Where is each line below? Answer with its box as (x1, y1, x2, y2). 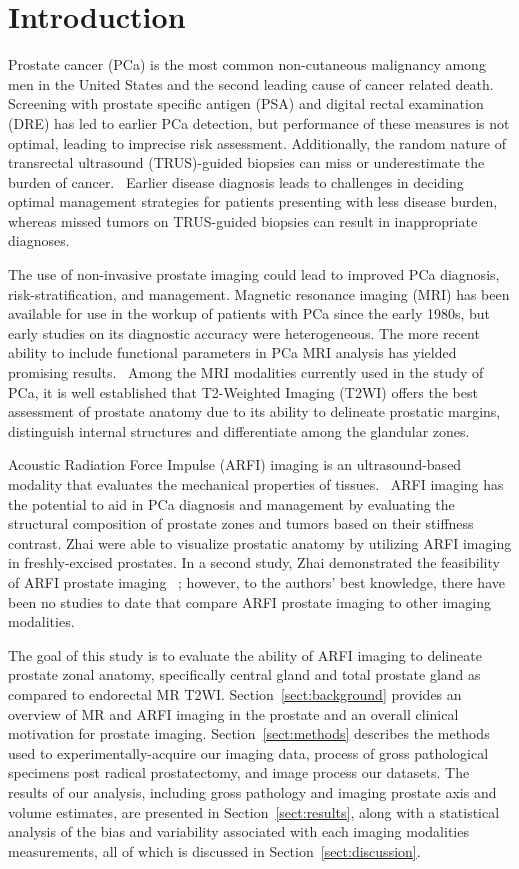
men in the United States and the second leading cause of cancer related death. (8, 73, 494, 94)
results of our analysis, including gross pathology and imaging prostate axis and (8, 781, 497, 802)
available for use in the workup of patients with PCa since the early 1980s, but (8, 303, 491, 324)
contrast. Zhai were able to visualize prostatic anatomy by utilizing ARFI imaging (8, 532, 512, 553)
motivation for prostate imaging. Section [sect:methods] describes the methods (8, 723, 490, 744)
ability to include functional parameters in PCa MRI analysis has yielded (8, 342, 457, 363)
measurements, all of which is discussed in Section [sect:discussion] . (8, 840, 421, 861)
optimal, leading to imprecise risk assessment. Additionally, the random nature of (8, 132, 507, 153)
